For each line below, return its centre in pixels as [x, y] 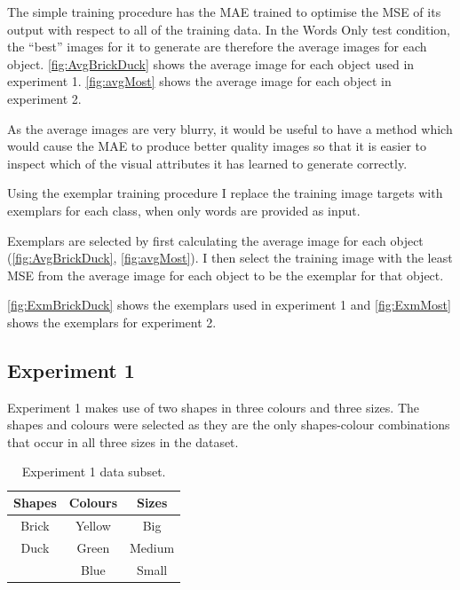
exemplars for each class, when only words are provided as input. [184, 210]
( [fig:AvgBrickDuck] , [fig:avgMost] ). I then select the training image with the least [230, 258]
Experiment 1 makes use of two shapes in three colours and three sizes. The [213, 407]
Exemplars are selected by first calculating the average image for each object [215, 240]
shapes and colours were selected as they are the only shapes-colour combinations [229, 425]
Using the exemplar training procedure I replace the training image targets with [225, 193]
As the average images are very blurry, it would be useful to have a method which [230, 128]
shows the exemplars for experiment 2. [112, 322]
